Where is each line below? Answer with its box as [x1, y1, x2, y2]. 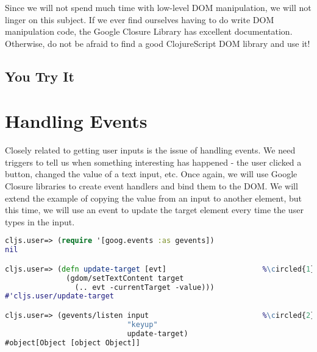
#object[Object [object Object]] [5, 338, 140, 347]
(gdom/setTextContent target [66, 273, 184, 283]
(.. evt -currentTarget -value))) [74, 283, 215, 292]
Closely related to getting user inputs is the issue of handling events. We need [5, 144, 296, 157]
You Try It [5, 66, 74, 85]
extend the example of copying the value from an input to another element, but [5, 191, 302, 204]
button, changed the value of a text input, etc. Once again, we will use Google [5, 167, 297, 180]
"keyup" [127, 320, 158, 329]
